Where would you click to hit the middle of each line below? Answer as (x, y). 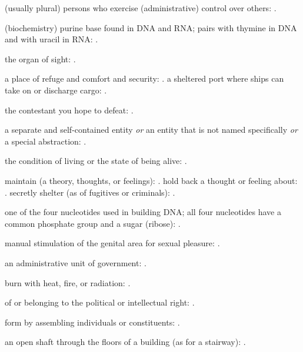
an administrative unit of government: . (76, 262)
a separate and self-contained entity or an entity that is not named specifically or (151, 130)
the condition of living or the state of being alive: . (96, 161)
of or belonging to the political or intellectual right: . (100, 302)
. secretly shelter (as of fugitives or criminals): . (90, 192)
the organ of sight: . (40, 58)
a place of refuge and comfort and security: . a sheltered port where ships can (144, 78)
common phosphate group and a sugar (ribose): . (93, 223)
